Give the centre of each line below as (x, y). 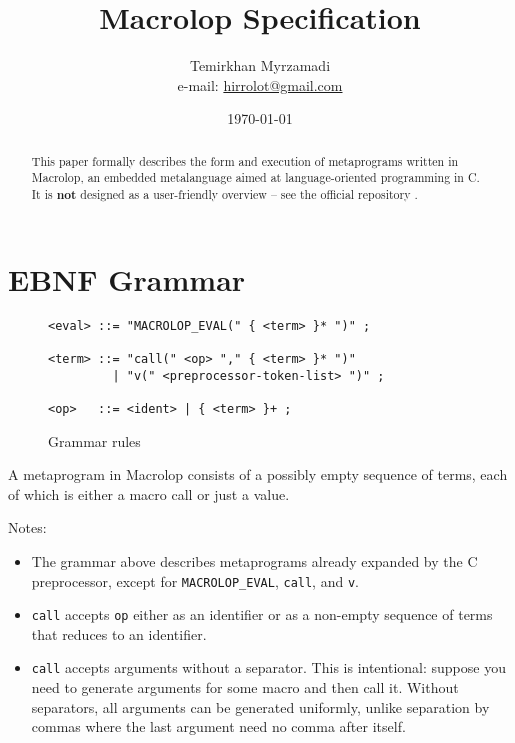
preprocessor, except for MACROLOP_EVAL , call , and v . (195, 580)
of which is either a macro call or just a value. (149, 493)
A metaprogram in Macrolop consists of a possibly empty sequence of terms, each (258, 474)
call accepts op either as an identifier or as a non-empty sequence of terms (262, 614)
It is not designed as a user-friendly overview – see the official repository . (224, 195)
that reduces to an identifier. (119, 633)
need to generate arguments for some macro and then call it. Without (245, 687)
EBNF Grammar (127, 278)
